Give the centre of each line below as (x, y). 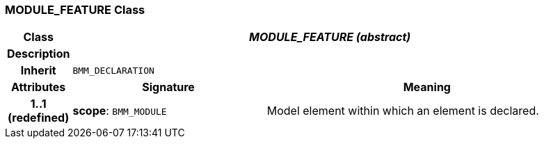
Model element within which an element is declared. (403, 111)
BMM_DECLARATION (113, 70)
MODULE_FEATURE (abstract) (330, 37)
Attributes (39, 87)
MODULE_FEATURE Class (75, 10)
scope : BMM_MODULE (120, 111)
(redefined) (39, 118)
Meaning (427, 87)
